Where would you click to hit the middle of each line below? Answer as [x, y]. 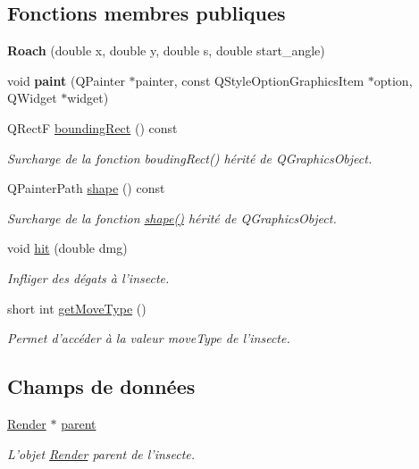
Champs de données [101, 386]
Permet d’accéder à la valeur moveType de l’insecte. [149, 338]
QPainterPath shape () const [86, 188]
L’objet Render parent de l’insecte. [101, 453]
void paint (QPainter [66, 80]
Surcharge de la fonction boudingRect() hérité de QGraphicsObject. [190, 158]
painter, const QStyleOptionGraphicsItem [250, 80]
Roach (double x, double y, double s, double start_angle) [166, 50]
